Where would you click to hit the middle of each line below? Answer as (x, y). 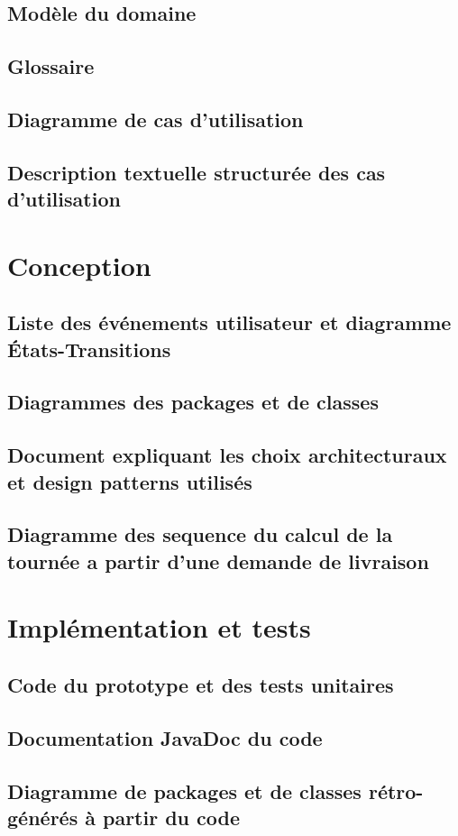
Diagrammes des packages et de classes (193, 402)
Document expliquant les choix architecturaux (227, 455)
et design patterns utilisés (130, 481)
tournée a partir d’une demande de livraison (218, 560)
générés (43, 817)
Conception (79, 265)
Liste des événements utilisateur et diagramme (229, 322)
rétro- (396, 790)
